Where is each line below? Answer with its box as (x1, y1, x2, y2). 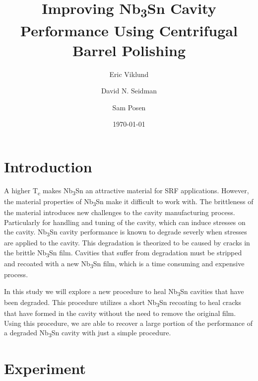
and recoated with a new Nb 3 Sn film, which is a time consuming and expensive (4, 258, 245, 270)
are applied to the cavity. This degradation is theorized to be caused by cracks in (4, 237, 250, 248)
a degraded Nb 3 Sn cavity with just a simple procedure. (4, 327, 171, 339)
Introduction (4, 156, 92, 176)
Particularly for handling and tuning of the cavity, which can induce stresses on (4, 217, 246, 227)
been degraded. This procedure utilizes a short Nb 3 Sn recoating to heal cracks (4, 297, 242, 308)
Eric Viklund (109, 69, 149, 79)
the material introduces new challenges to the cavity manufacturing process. (4, 207, 235, 218)
